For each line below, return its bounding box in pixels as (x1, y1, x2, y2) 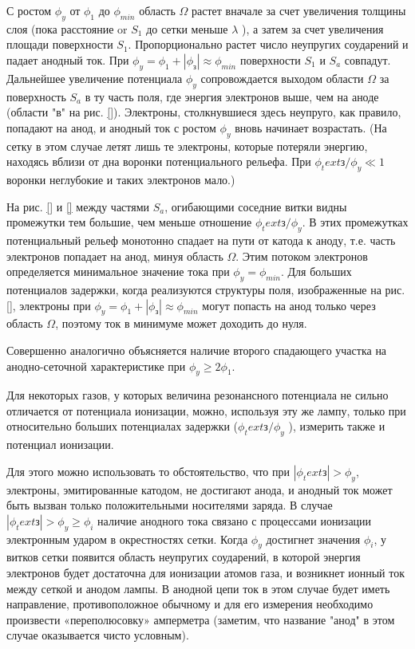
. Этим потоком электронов (235, 247, 368, 264)
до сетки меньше (146, 20, 228, 37)
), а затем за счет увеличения (242, 20, 384, 37)
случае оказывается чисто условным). (6, 627, 189, 643)
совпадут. (344, 51, 391, 68)
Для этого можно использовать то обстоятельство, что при (6, 462, 290, 479)
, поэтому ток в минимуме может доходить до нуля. (55, 315, 307, 332)
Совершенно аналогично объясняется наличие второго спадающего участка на (6, 341, 387, 358)
